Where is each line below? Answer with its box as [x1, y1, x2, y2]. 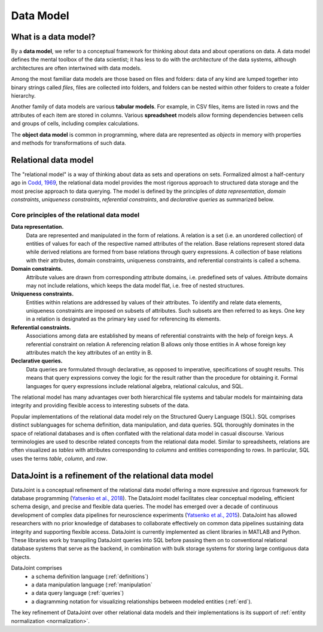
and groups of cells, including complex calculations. [11, 120, 139, 127]
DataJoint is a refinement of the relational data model [11, 470, 214, 480]
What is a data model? [11, 32, 96, 42]
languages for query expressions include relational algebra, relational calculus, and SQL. [26, 382, 244, 389]
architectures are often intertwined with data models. [11, 64, 142, 71]
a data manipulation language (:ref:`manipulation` [31, 581, 153, 588]
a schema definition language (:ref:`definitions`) [31, 573, 149, 580]
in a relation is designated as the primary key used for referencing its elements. [26, 315, 221, 323]
